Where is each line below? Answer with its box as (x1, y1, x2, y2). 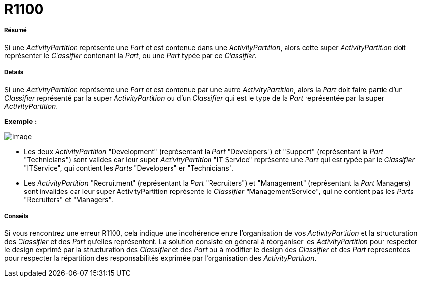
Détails (4, 69, 24, 76)
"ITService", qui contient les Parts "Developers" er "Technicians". (24, 163, 234, 172)
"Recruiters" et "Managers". (24, 195, 113, 204)
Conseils (4, 212, 29, 220)
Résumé (4, 27, 27, 34)
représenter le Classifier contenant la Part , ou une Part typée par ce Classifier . (4, 51, 257, 60)
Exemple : (4, 117, 37, 125)
